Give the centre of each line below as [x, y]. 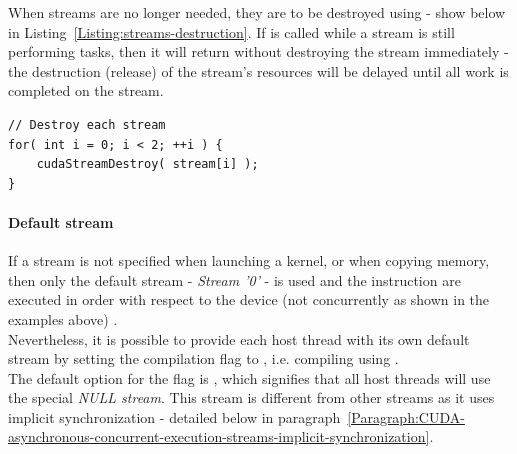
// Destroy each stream [87, 124]
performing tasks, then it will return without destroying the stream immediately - [258, 51]
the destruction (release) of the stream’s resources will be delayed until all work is [258, 70]
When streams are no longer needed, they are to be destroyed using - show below [257, 12]
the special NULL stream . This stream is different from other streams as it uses [251, 397]
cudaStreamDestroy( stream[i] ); [147, 164]
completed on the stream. [86, 90]
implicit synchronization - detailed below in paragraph [174, 416]
